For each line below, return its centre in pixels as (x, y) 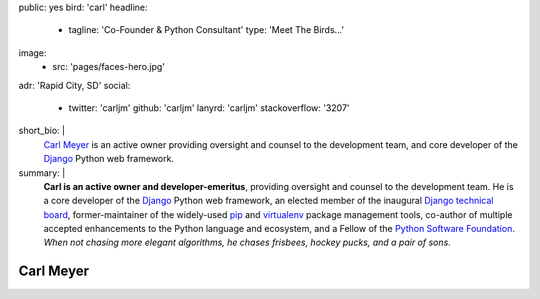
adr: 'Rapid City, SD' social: (74, 85)
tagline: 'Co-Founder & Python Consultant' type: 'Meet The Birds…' (206, 30)
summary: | (42, 172)
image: (32, 52)
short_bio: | (41, 131)
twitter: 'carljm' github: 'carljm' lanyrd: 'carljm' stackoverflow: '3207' (209, 107)
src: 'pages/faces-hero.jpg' (108, 67)
